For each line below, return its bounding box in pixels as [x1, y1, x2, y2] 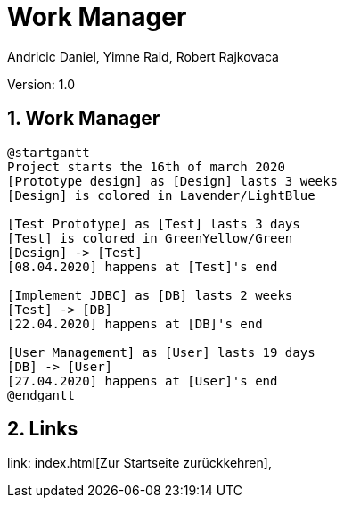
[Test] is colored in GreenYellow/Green [7, 230, 293, 245]
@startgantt [7, 145, 90, 160]
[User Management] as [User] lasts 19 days [7, 344, 315, 360]
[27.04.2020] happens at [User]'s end [7, 373, 278, 388]
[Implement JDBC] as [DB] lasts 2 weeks [7, 287, 293, 302]
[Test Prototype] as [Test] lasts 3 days [7, 216, 300, 231]
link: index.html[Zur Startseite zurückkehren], [7, 455, 272, 471]
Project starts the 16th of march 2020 [7, 159, 285, 174]
